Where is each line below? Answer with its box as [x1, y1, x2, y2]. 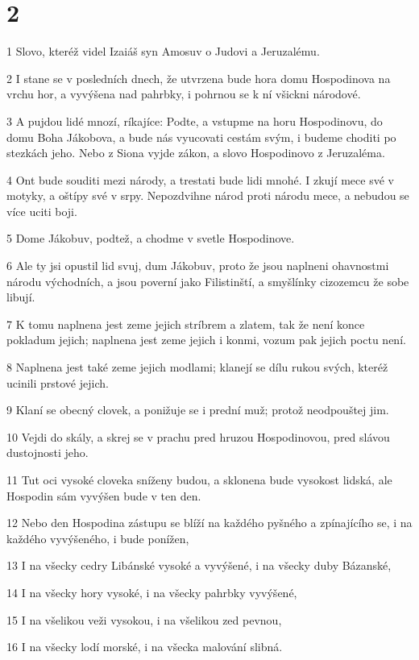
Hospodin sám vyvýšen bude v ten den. [6, 487, 201, 504]
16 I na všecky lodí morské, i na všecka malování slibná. [6, 638, 283, 655]
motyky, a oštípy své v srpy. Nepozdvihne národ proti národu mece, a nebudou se [6, 187, 409, 204]
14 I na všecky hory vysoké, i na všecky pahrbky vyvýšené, [6, 583, 297, 600]
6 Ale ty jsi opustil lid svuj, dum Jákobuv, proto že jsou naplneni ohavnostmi [6, 257, 389, 274]
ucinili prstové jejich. [6, 374, 109, 391]
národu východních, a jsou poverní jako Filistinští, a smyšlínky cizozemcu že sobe [6, 272, 409, 289]
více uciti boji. [6, 202, 77, 219]
